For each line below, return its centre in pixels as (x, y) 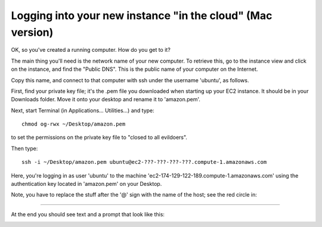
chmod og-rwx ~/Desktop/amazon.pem (74, 124)
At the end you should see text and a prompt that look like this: (88, 214)
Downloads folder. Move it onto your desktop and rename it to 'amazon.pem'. (106, 99)
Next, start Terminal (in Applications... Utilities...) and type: (83, 110)
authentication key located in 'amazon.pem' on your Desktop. (86, 184)
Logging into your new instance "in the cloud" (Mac (142, 15)
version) (32, 32)
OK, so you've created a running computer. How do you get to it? (91, 50)
